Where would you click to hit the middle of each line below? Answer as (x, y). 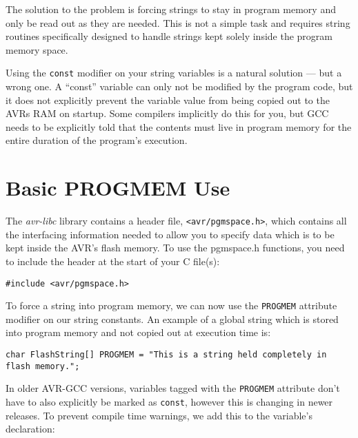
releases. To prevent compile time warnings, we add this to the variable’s (159, 415)
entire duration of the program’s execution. (97, 140)
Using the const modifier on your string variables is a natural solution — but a (174, 73)
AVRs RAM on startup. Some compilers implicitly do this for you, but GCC (167, 113)
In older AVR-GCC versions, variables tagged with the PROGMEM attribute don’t (173, 388)
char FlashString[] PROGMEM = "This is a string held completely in (166, 355)
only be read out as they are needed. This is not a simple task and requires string (178, 22)
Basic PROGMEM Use (118, 188)
